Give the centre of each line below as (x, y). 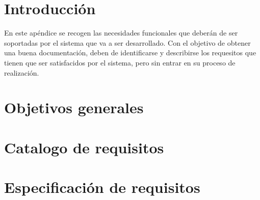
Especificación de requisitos (102, 187)
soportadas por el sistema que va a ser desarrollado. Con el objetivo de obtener (127, 42)
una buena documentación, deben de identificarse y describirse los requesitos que (130, 53)
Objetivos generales (74, 107)
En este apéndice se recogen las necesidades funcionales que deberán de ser (121, 33)
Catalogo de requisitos (84, 147)
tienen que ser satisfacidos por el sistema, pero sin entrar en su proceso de (120, 62)
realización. (22, 72)
